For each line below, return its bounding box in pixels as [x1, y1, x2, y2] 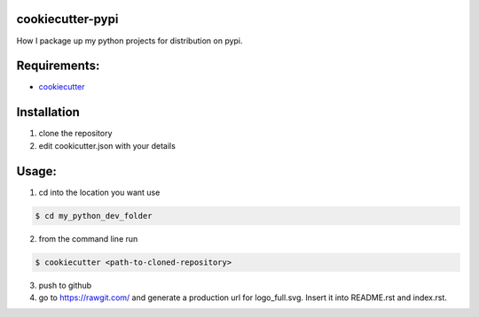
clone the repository [38, 128, 113, 139]
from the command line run [38, 233, 138, 244]
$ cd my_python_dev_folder [35, 211, 153, 220]
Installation [16, 104, 80, 120]
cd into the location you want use [38, 187, 161, 197]
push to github [38, 280, 92, 290]
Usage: [16, 164, 58, 179]
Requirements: [16, 58, 100, 73]
